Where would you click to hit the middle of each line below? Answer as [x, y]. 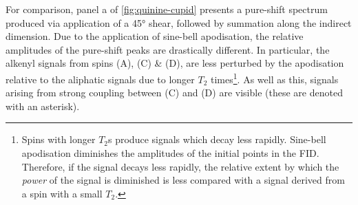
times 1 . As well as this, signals [274, 78]
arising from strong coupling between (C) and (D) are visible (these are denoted [174, 93]
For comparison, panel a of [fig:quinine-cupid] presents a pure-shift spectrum [167, 9]
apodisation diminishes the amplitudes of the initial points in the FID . [170, 153]
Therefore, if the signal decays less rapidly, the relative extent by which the [180, 166]
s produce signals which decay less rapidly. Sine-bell [217, 139]
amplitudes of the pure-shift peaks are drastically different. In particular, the [168, 49]
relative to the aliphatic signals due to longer [100, 79]
